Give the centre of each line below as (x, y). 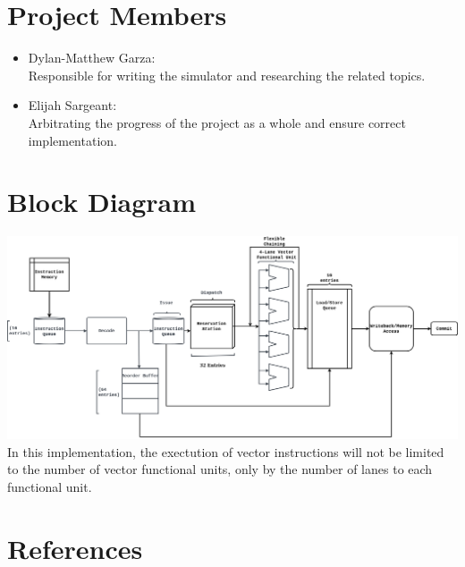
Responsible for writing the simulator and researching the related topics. (227, 75)
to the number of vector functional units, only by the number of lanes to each (220, 469)
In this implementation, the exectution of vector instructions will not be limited (226, 451)
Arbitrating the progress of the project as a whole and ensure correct (217, 122)
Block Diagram (102, 202)
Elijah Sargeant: (72, 105)
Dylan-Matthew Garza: (92, 58)
